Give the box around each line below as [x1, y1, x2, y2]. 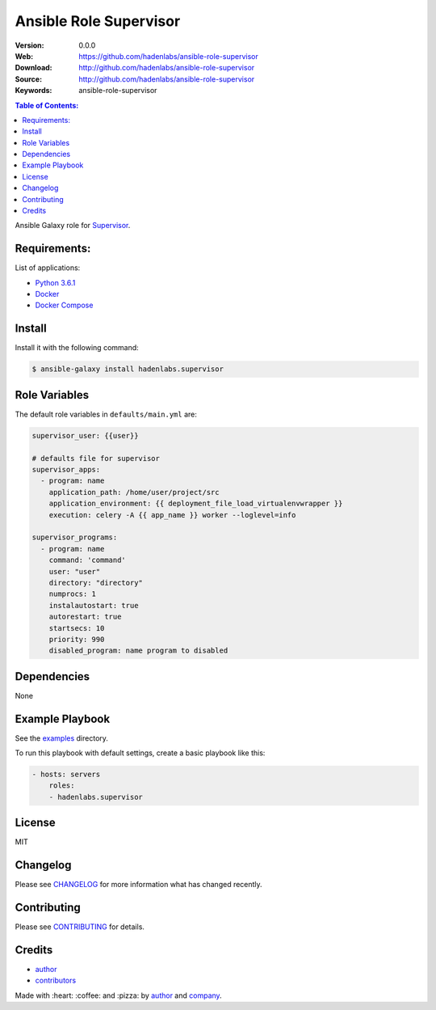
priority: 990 [48, 635, 105, 644]
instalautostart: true [48, 601, 139, 610]
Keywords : [15, 86, 52, 95]
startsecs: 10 [48, 623, 105, 632]
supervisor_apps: [31, 465, 101, 475]
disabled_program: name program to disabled [48, 646, 228, 655]
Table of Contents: [15, 100, 79, 110]
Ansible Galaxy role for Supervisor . [15, 221, 131, 230]
